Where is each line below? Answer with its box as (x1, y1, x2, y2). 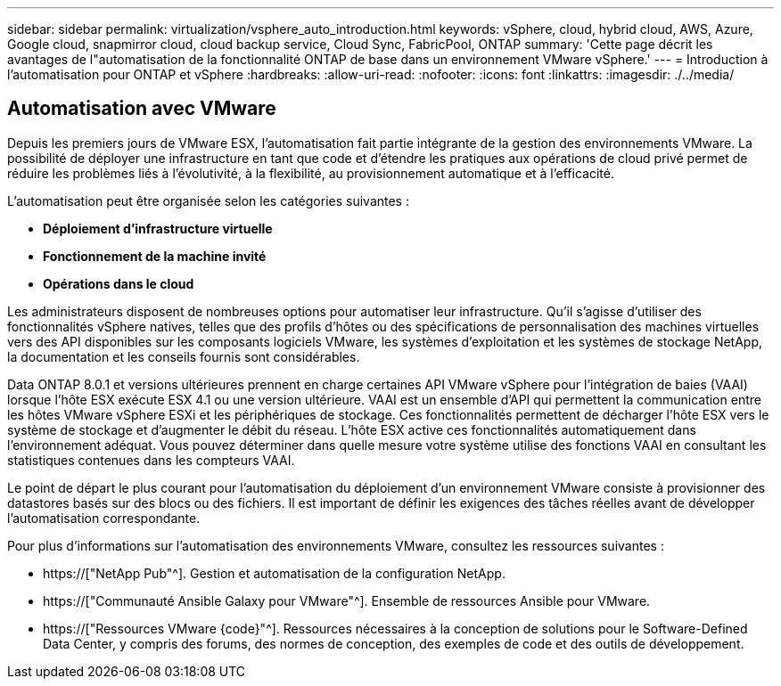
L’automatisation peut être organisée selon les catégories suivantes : (7, 192, 409, 208)
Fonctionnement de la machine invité (43, 248, 267, 264)
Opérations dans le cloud (43, 275, 194, 291)
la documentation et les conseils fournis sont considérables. (7, 348, 360, 364)
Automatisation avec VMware (7, 97, 276, 120)
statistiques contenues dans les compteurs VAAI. (7, 452, 295, 468)
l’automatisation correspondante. (7, 510, 201, 526)
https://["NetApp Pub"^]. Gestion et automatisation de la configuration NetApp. (43, 565, 506, 581)
